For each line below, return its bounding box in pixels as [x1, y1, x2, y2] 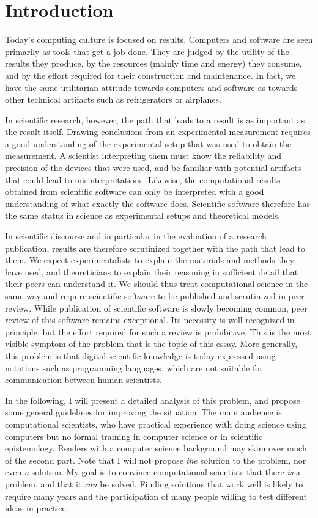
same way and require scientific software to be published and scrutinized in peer [5, 290, 305, 302]
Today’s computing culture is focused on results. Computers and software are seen [5, 33, 313, 46]
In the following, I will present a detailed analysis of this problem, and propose [5, 393, 300, 406]
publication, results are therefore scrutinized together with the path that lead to [5, 241, 305, 254]
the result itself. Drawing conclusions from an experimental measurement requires [5, 125, 311, 138]
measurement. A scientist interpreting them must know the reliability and [5, 149, 281, 162]
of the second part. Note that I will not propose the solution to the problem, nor [5, 453, 306, 466]
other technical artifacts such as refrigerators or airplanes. [5, 93, 221, 106]
